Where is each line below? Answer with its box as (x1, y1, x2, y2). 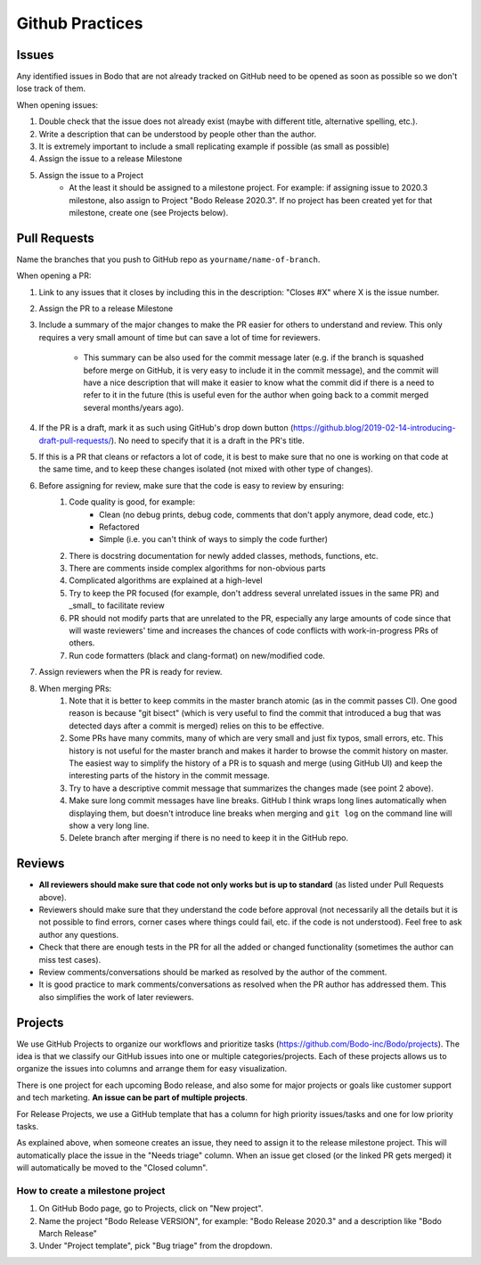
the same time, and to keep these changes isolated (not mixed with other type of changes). (38, 464, 373, 474)
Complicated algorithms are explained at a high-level (69, 575, 263, 586)
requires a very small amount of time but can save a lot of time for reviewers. (38, 332, 321, 342)
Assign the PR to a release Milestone (38, 303, 174, 314)
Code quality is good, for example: (69, 497, 196, 507)
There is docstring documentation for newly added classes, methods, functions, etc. (69, 550, 379, 561)
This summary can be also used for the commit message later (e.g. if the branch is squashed (83, 352, 425, 363)
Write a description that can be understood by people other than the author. (38, 128, 316, 139)
